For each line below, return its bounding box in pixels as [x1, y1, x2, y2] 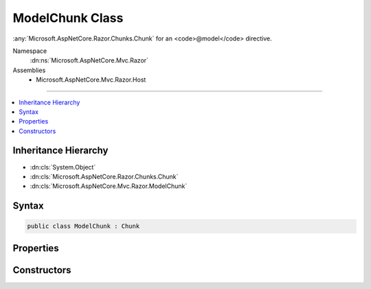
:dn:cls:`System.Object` [30, 163, 96, 171]
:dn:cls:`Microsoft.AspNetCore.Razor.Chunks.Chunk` [30, 172, 179, 181]
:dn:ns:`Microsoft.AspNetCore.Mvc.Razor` [30, 56, 149, 65]
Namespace [12, 47, 47, 55]
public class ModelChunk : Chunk [27, 222, 140, 230]
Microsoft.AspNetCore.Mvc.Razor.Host [36, 76, 146, 84]
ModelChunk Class [12, 10, 124, 25]
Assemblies [12, 66, 46, 74]
